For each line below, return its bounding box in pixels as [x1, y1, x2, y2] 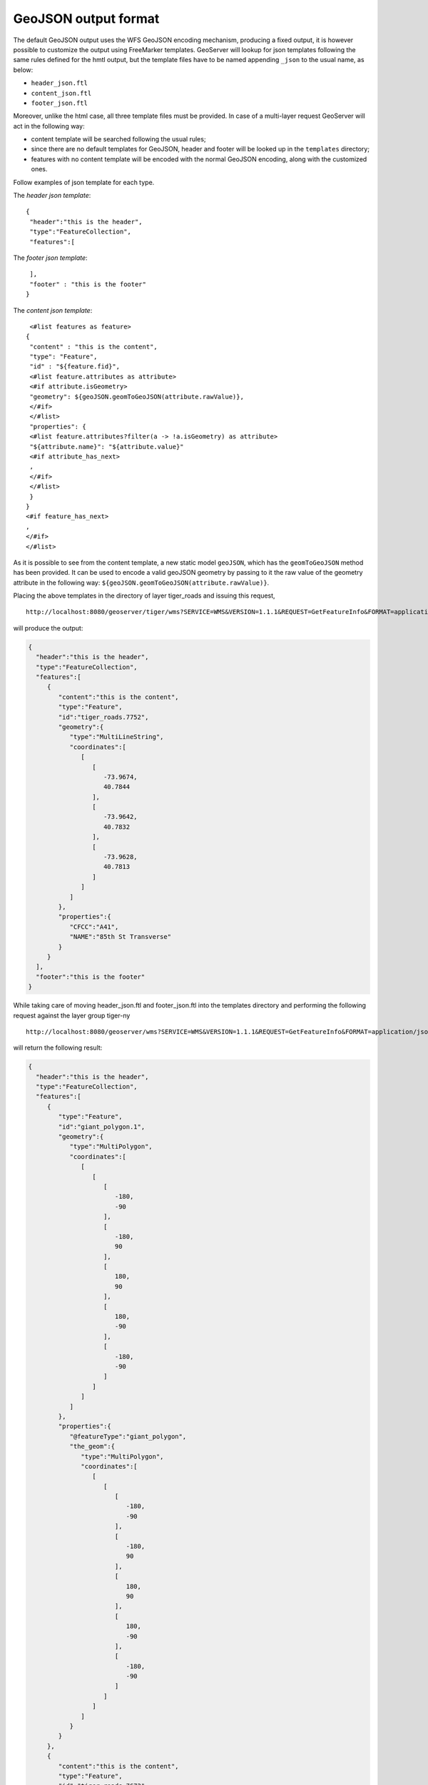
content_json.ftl [31, 89, 92, 97]
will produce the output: [13, 623, 83, 632]
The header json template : [13, 191, 91, 200]
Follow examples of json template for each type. [13, 178, 155, 186]
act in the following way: [13, 121, 85, 130]
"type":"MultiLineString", [69, 733, 164, 741]
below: [13, 65, 34, 74]
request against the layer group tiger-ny [13, 1011, 131, 1020]
